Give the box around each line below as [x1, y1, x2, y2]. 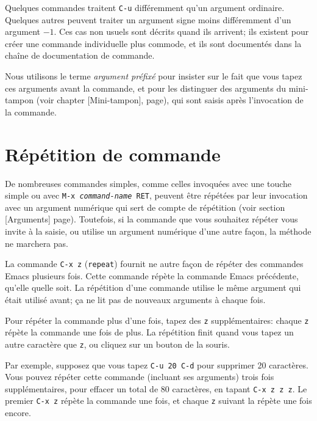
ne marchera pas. [5, 236, 68, 249]
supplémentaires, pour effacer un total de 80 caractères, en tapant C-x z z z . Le [5, 382, 307, 395]
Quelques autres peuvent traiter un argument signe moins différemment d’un [5, 13, 291, 26]
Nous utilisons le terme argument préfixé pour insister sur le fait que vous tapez [5, 70, 302, 82]
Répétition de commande [5, 141, 221, 166]
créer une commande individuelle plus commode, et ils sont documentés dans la [5, 37, 302, 49]
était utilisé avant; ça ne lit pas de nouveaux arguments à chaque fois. [5, 293, 266, 306]
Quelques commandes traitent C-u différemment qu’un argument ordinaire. [5, 1, 285, 13]
